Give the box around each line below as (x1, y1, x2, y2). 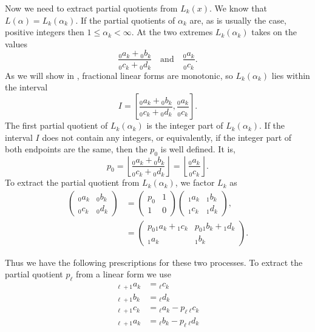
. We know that (209, 2, 267, 14)
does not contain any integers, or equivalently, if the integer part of (42, 130, 292, 143)
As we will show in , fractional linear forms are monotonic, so (5, 69, 233, 81)
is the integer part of (146, 119, 223, 132)
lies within (271, 69, 310, 81)
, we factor (175, 176, 215, 189)
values (5, 37, 28, 50)
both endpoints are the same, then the (5, 143, 147, 155)
